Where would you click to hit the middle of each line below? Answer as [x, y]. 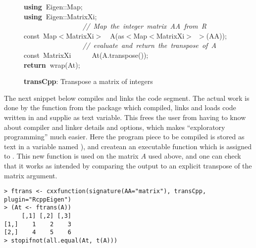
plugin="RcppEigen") [38, 199]
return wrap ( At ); [52, 64]
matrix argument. [31, 175]
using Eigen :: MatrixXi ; [60, 16]
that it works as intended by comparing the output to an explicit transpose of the [128, 165]
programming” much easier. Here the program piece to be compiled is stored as [124, 137]
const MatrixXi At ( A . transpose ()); [86, 55]
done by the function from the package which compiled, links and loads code [120, 107]
